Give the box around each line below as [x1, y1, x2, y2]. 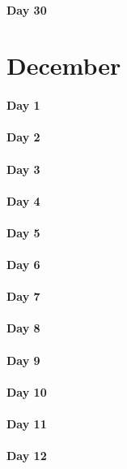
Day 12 [6, 447, 47, 464]
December [6, 49, 121, 82]
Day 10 [6, 383, 47, 400]
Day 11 [6, 415, 47, 432]
